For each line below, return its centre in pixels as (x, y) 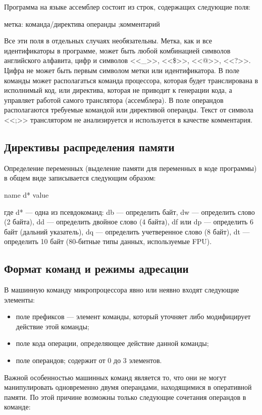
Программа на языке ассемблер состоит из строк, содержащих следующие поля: (127, 7)
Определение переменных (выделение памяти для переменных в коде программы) (130, 168)
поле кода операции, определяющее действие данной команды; (112, 343)
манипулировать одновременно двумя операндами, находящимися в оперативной (128, 387)
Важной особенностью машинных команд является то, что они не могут (115, 377)
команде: (17, 407)
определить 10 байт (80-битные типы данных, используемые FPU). (108, 241)
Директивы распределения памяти (89, 146)
